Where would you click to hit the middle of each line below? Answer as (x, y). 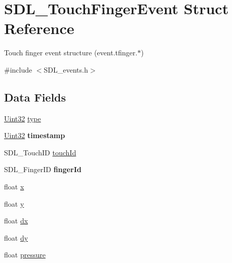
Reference (39, 28)
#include (18, 69)
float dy (16, 237)
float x (14, 187)
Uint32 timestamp (35, 135)
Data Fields (35, 97)
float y (14, 203)
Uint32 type (23, 118)
